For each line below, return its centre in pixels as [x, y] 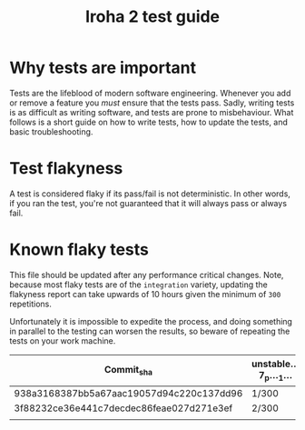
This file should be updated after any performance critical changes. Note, [147, 275]
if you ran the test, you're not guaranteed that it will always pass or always [148, 203]
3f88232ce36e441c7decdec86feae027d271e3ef [123, 408]
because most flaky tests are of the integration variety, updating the [138, 285]
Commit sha [128, 371]
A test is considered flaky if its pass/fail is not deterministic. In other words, [150, 194]
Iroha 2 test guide [152, 17]
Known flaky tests [79, 250]
